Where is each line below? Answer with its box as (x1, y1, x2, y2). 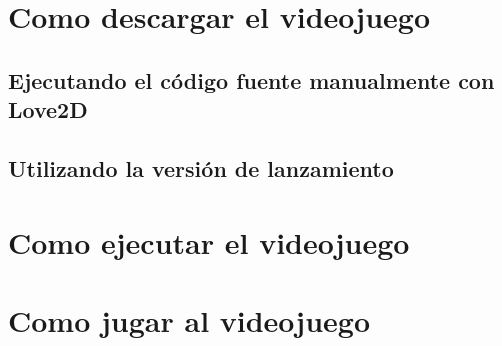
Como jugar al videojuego (8, 299, 371, 340)
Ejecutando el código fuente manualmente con (8, 64, 495, 95)
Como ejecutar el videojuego (8, 221, 410, 262)
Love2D (8, 94, 88, 125)
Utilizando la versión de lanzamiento (8, 152, 394, 183)
